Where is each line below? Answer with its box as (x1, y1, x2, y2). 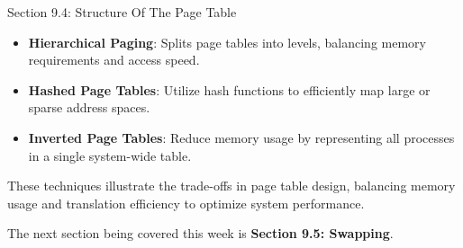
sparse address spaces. (28, 98, 150, 117)
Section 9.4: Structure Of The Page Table (7, 3, 237, 21)
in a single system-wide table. (28, 146, 192, 164)
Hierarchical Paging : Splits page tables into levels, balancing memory (28, 32, 426, 51)
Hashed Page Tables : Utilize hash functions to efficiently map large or (28, 80, 431, 99)
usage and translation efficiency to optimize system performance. (7, 193, 365, 212)
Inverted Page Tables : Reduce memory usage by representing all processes (28, 128, 455, 146)
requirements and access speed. (28, 50, 200, 69)
